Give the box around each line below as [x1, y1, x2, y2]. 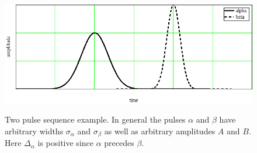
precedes [104, 137, 134, 149]
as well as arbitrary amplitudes [104, 125, 216, 137]
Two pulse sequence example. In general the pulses [5, 113, 186, 126]
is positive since [37, 137, 93, 149]
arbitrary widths [5, 125, 64, 137]
